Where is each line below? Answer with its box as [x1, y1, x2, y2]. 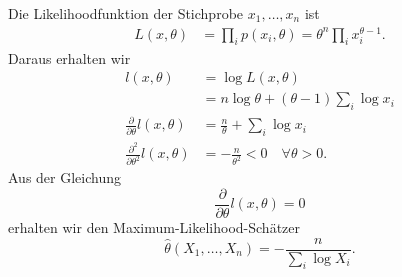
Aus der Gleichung [8, 167, 121, 188]
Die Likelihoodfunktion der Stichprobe [8, 3, 244, 23]
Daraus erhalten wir [8, 47, 131, 68]
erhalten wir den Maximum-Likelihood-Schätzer [8, 216, 300, 237]
